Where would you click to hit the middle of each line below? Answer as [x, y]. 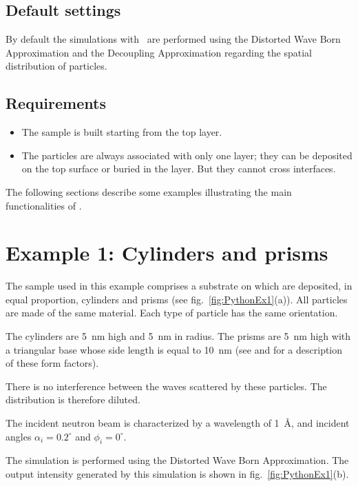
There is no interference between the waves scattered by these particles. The [166, 386]
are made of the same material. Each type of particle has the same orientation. [172, 313]
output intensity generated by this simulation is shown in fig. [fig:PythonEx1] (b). [177, 474]
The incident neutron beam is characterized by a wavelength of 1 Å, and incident [178, 423]
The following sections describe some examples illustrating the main [149, 191]
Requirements [56, 103]
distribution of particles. [56, 66]
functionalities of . [44, 205]
